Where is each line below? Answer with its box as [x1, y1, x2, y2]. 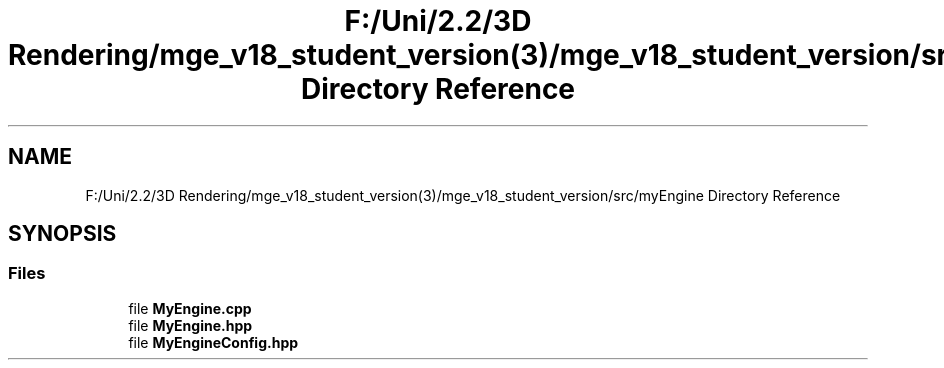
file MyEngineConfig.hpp [128, 333, 299, 351]
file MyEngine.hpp [128, 316, 253, 334]
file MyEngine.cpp [128, 299, 252, 317]
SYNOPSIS [8, 221, 117, 247]
